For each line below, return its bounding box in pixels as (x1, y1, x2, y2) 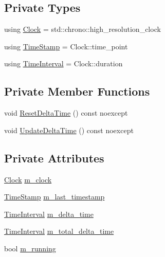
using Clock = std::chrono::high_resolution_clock (4, 24, 161, 34)
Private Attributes (4, 150, 104, 166)
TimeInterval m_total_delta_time (4, 226, 114, 236)
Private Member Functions (4, 83, 150, 99)
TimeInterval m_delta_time (4, 208, 94, 219)
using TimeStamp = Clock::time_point (4, 41, 128, 51)
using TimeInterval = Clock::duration (4, 58, 123, 69)
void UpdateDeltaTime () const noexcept (4, 124, 134, 135)
